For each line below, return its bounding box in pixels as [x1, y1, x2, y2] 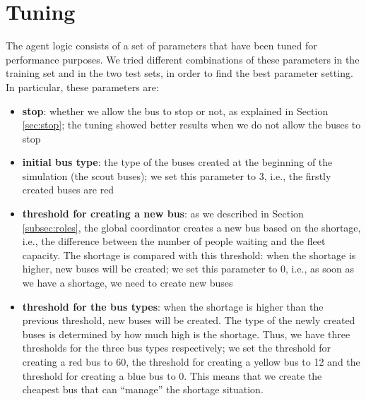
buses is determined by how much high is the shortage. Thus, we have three [22, 326, 350, 341]
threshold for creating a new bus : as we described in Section [22, 206, 304, 221]
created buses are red [22, 182, 114, 197]
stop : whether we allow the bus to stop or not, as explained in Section [22, 103, 329, 118]
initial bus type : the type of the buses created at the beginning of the [22, 155, 333, 169]
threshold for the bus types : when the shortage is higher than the [22, 299, 324, 313]
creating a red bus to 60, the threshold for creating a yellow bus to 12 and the [22, 354, 360, 369]
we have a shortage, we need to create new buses [22, 275, 233, 290]
